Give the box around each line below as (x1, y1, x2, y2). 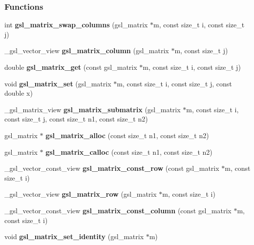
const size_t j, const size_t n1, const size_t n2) (4, 114, 148, 124)
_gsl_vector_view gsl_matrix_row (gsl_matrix (4, 189, 157, 199)
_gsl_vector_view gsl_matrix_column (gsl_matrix (4, 45, 169, 56)
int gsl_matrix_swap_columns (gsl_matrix (4, 20, 148, 30)
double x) (4, 88, 33, 98)
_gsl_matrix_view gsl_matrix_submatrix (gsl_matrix (4, 104, 181, 114)
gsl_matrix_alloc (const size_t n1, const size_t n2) (45, 130, 209, 140)
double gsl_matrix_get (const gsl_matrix (4, 62, 137, 72)
